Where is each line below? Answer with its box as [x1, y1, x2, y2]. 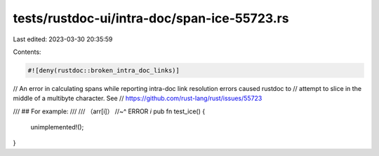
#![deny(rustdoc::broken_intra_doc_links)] [27, 66, 180, 74]
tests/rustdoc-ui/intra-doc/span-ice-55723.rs [13, 10, 289, 26]
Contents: [13, 48, 41, 56]
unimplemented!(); [30, 123, 84, 132]
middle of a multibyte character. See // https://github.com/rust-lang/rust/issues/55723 [13, 94, 262, 103]
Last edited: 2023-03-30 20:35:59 [13, 35, 113, 43]
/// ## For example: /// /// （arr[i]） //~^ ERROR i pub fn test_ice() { [13, 107, 206, 115]
